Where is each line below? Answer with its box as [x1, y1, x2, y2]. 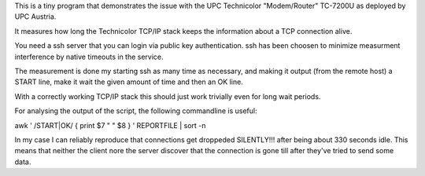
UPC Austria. [14, 12, 57, 21]
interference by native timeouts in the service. [14, 52, 164, 61]
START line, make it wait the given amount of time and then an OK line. [14, 77, 243, 86]
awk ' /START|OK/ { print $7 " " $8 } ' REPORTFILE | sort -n [14, 120, 206, 130]
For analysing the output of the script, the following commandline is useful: [14, 106, 257, 115]
